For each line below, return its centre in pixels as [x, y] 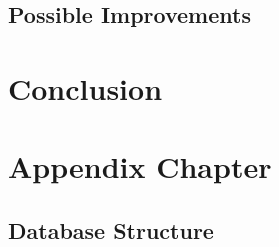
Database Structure [111, 229]
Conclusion [85, 87]
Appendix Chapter [140, 166]
